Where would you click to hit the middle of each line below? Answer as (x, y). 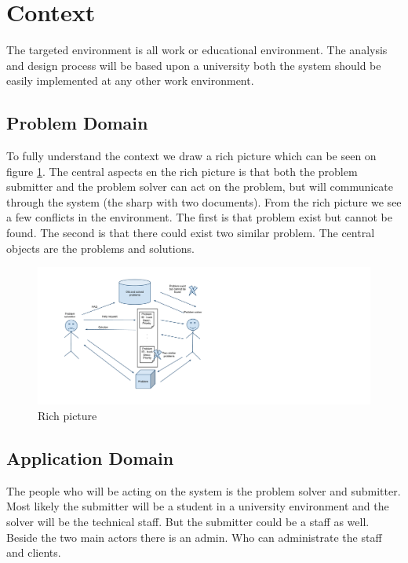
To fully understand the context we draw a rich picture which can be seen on (191, 156)
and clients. (34, 552)
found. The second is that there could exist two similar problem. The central (191, 233)
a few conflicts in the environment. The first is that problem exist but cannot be (199, 217)
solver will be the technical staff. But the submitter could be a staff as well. (188, 521)
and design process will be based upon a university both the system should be (194, 65)
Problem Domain (77, 123)
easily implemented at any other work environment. (130, 80)
